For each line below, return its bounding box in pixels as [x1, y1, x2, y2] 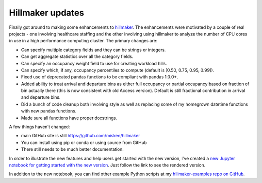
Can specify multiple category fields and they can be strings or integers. [21, 47, 166, 53]
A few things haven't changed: [9, 124, 70, 130]
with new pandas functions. [21, 108, 77, 114]
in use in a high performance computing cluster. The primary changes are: [9, 38, 158, 44]
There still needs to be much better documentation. [21, 146, 124, 152]
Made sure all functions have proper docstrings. [21, 115, 117, 121]
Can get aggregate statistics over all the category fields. [21, 54, 133, 59]
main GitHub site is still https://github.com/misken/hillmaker [21, 133, 140, 139]
